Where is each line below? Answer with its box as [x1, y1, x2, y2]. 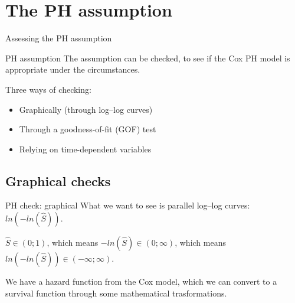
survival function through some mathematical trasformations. [5, 286, 227, 299]
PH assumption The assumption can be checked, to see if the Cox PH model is [5, 51, 290, 64]
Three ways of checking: [5, 83, 91, 95]
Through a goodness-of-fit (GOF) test [19, 123, 156, 135]
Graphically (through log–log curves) [19, 103, 153, 115]
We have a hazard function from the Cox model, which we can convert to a [5, 275, 277, 288]
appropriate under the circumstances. [5, 63, 140, 76]
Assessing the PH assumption [5, 32, 112, 44]
